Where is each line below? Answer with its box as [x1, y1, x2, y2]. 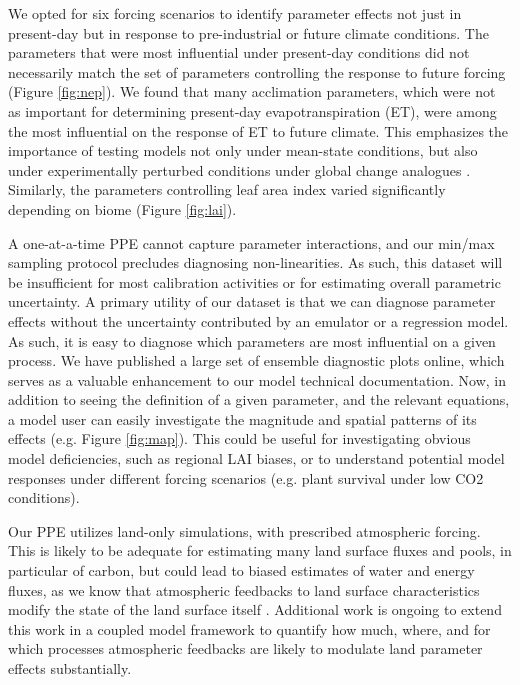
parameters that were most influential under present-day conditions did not [8, 42, 470, 63]
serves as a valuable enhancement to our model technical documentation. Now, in [8, 369, 507, 390]
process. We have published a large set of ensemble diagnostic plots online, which [8, 350, 505, 371]
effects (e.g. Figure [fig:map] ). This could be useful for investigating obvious [8, 428, 471, 449]
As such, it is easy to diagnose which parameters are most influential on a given [8, 330, 496, 351]
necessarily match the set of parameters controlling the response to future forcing [8, 61, 506, 82]
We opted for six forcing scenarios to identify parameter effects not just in [8, 3, 462, 23]
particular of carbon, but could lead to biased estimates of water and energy [8, 560, 475, 581]
